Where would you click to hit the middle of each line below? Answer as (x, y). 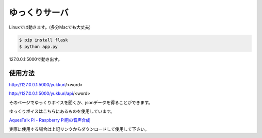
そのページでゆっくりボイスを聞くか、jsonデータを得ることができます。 (81, 102)
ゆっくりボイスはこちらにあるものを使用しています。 (62, 111)
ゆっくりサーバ (39, 13)
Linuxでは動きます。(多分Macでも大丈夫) (50, 27)
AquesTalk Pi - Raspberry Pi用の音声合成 (50, 120)
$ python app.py (39, 46)
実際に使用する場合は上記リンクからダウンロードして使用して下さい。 (79, 129)
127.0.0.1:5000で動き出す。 (36, 59)
